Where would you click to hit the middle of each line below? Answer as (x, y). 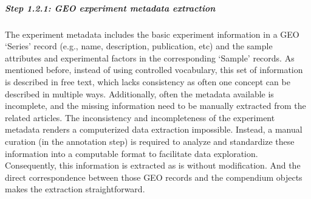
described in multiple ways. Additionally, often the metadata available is (139, 93)
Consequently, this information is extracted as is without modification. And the (153, 165)
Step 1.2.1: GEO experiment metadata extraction (110, 8)
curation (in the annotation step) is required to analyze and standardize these (150, 141)
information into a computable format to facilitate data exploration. (132, 153)
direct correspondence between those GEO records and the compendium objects (154, 177)
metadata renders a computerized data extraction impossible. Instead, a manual (154, 129)
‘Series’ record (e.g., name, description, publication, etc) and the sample (139, 46)
